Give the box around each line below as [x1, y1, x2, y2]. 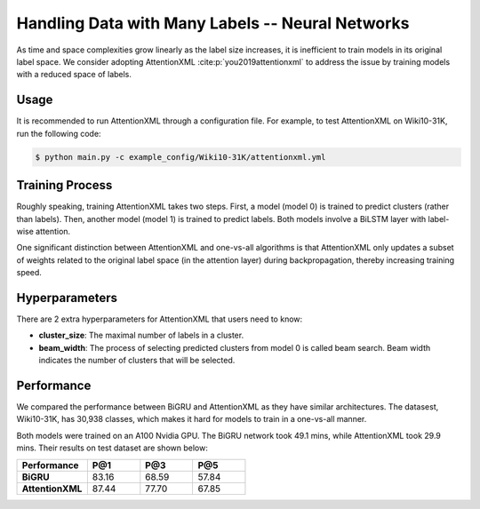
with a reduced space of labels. [16, 69, 132, 80]
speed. [16, 267, 42, 278]
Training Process [16, 178, 113, 193]
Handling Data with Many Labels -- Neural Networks [16, 13, 410, 33]
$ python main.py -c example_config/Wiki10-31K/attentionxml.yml [35, 152, 326, 162]
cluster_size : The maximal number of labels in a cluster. [38, 330, 244, 341]
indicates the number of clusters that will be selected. [38, 355, 236, 366]
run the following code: [16, 128, 101, 139]
